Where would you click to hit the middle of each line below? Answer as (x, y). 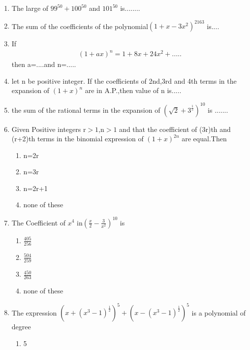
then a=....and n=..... (44, 64)
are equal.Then (204, 139)
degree (21, 327)
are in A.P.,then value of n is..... (133, 90)
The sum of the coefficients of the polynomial (80, 26)
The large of (30, 8)
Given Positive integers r (49, 129)
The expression (34, 312)
